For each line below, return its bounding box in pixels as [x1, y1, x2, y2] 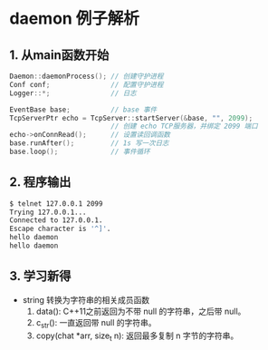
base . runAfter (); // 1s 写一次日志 [9, 139, 169, 148]
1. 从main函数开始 [9, 47, 110, 63]
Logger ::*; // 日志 [9, 88, 138, 98]
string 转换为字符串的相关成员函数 [22, 294, 150, 305]
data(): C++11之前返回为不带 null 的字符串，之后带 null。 [35, 306, 246, 316]
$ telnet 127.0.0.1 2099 [9, 199, 103, 209]
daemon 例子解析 [9, 8, 140, 29]
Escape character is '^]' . [9, 224, 111, 234]
